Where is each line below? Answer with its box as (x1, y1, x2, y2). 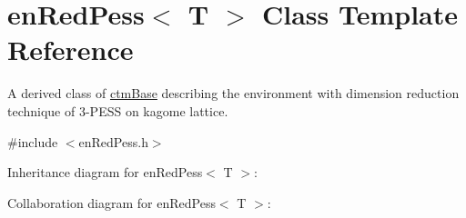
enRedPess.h (78, 132, 148, 151)
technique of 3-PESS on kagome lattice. (7, 101, 228, 120)
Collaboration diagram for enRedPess (7, 193, 216, 212)
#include (7, 132, 58, 151)
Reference (7, 31, 134, 68)
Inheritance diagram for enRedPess (7, 163, 203, 182)
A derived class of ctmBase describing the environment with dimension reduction (7, 84, 460, 103)
